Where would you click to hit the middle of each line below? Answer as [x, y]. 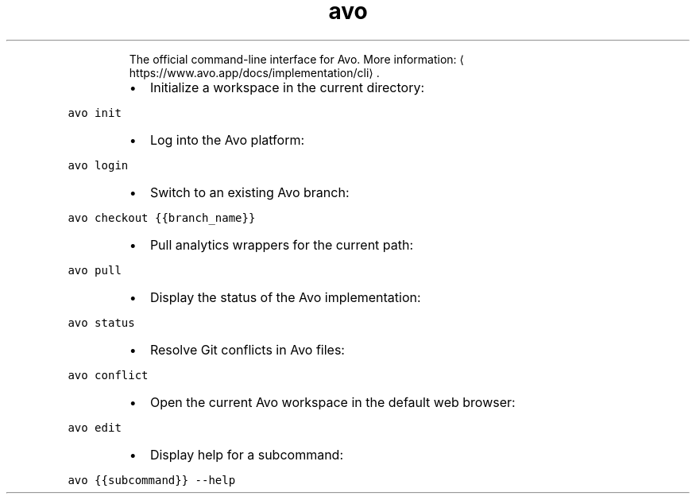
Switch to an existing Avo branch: [249, 192]
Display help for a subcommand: [246, 454]
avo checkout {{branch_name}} [162, 217]
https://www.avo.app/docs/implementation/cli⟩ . [254, 72]
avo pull [95, 270]
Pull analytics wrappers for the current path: [282, 244]
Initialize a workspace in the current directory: [287, 87]
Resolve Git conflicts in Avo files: [247, 349]
